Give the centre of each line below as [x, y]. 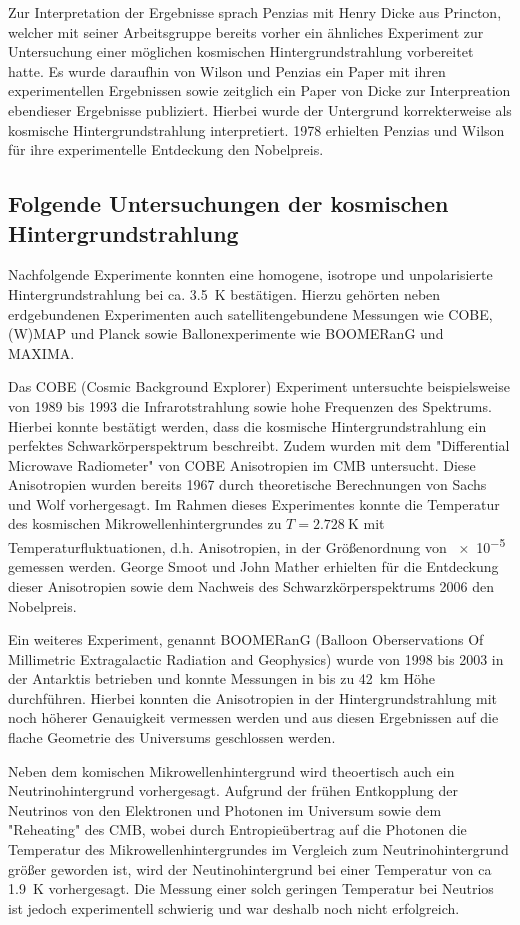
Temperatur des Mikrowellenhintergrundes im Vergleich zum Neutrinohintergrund [258, 849]
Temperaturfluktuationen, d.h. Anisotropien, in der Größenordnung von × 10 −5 [257, 545]
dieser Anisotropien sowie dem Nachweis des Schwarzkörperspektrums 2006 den [251, 585]
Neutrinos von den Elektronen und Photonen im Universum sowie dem [225, 809]
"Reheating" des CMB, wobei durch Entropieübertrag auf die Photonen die [237, 829]
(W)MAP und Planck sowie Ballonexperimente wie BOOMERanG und [226, 333]
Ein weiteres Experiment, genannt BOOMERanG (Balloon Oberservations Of [246, 639]
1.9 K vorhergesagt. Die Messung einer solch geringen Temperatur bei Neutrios [251, 888]
